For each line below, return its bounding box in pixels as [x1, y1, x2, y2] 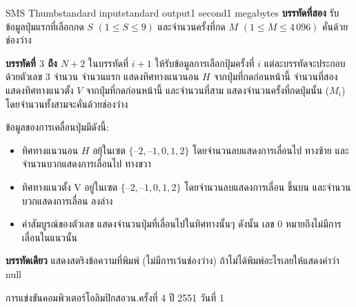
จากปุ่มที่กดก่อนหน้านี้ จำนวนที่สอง [213, 69, 338, 84]
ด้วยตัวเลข [6, 69, 43, 84]
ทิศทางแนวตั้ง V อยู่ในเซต [21, 179, 117, 194]
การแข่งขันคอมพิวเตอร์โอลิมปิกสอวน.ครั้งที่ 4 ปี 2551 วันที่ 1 [6, 290, 224, 304]
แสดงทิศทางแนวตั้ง [6, 82, 74, 97]
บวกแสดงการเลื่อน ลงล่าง [21, 193, 113, 207]
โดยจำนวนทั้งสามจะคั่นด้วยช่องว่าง [6, 96, 128, 111]
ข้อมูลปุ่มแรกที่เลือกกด [6, 19, 84, 33]
